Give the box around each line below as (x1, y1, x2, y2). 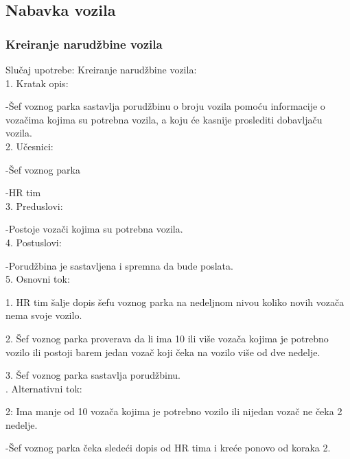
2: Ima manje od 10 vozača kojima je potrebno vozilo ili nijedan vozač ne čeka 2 (5, 404, 342, 419)
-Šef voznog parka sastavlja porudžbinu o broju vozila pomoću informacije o (5, 99, 325, 113)
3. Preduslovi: (5, 198, 63, 213)
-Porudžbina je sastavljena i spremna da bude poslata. (5, 258, 233, 272)
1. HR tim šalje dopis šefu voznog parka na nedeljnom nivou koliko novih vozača (5, 294, 345, 309)
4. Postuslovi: (5, 235, 62, 249)
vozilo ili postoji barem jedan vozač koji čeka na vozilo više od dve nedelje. (5, 344, 320, 359)
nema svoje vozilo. (5, 308, 82, 322)
